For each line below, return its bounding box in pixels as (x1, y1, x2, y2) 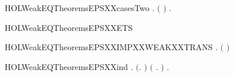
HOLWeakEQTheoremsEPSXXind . (5, 60, 133, 72)
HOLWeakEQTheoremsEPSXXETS (5, 21, 133, 33)
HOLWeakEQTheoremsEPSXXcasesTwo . (5, 2, 155, 13)
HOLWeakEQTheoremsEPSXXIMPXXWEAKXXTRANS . (5, 41, 218, 53)
